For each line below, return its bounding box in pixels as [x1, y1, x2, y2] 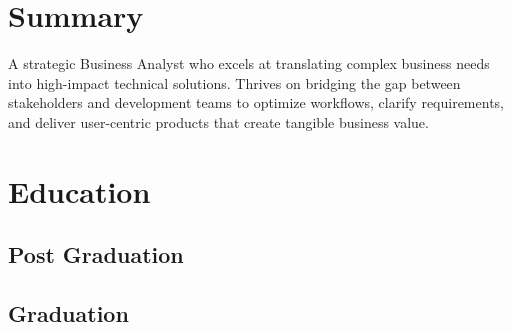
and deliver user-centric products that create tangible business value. [8, 111, 429, 132]
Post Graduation [8, 239, 184, 270]
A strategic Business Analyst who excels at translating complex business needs [8, 53, 490, 74]
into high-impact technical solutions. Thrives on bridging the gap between [8, 72, 461, 93]
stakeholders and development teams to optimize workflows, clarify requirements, [8, 92, 504, 113]
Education [8, 170, 151, 211]
